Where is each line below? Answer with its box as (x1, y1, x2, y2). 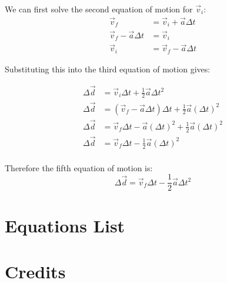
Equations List (5, 213, 125, 237)
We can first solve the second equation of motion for (5, 3, 193, 15)
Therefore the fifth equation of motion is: (5, 161, 153, 174)
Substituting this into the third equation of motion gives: (5, 62, 211, 75)
